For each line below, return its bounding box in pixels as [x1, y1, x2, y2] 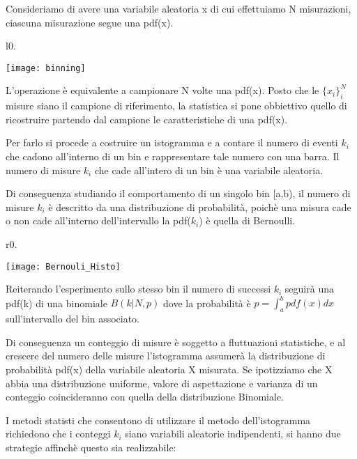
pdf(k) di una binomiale [6, 295, 107, 310]
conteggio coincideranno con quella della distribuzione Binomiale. [6, 389, 284, 404]
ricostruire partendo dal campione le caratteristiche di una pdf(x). [6, 111, 288, 126]
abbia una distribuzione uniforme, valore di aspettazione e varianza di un [6, 375, 318, 390]
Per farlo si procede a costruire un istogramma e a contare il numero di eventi [6, 135, 338, 150]
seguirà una [284, 281, 334, 296]
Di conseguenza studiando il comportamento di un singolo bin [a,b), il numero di [6, 186, 351, 201]
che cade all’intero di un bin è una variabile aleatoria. [94, 162, 324, 177]
